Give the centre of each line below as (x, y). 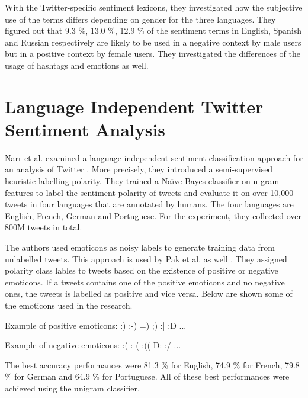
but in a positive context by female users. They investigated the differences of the (153, 54)
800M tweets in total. (44, 227)
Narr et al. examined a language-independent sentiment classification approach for (154, 157)
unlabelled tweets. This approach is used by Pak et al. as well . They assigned (146, 259)
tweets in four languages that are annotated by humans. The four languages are (149, 204)
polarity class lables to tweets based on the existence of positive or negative (142, 270)
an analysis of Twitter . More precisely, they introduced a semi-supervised (139, 169)
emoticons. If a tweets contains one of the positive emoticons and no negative (145, 282)
